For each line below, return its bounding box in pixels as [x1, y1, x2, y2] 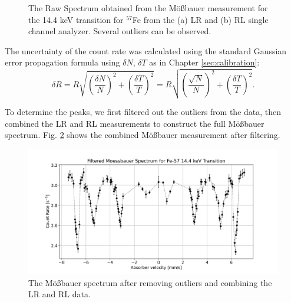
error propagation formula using [5, 56, 120, 68]
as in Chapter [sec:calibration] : [149, 56, 260, 68]
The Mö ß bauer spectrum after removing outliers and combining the [28, 276, 272, 288]
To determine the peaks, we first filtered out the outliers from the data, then [5, 106, 282, 118]
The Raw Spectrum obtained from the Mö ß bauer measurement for [28, 2, 268, 14]
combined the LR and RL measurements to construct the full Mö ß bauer [5, 117, 264, 129]
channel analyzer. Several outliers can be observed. [28, 25, 211, 37]
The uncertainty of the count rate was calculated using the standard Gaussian [5, 44, 287, 57]
